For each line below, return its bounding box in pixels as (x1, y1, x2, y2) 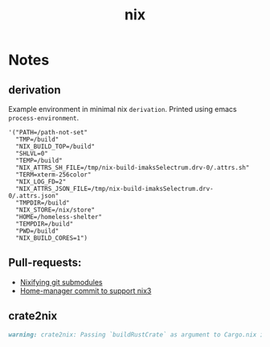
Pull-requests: (8, 256, 82, 270)
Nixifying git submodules (19, 277, 103, 287)
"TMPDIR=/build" (15, 199, 70, 207)
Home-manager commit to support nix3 (19, 286, 152, 295)
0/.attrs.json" (8, 192, 59, 200)
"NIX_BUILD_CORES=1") (15, 234, 88, 242)
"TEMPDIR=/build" (15, 220, 74, 228)
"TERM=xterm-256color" (15, 171, 92, 179)
